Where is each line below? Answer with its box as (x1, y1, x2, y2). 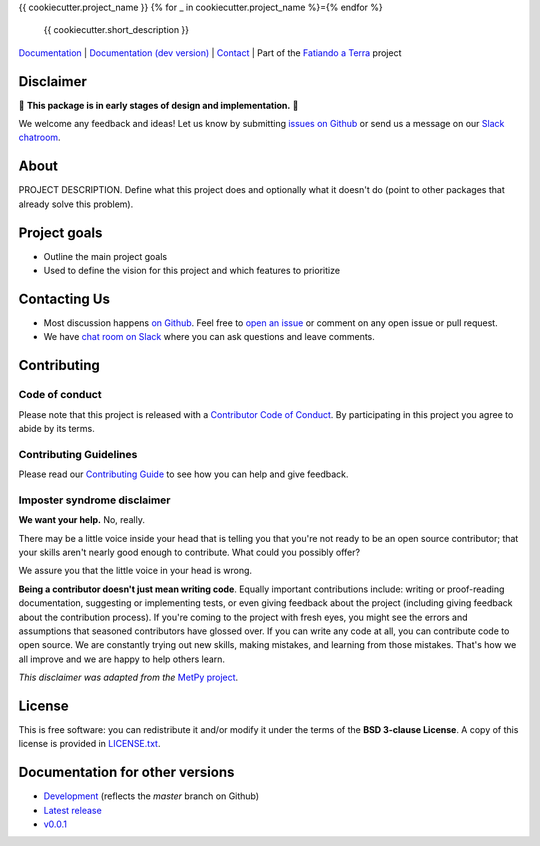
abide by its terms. (18, 422, 95, 434)
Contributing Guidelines (18, 447, 138, 461)
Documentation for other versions (18, 764, 235, 781)
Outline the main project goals (43, 250, 168, 262)
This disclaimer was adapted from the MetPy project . (18, 671, 239, 684)
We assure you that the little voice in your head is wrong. (18, 565, 253, 577)
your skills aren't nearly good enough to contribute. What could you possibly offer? (18, 546, 360, 558)
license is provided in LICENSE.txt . (18, 738, 161, 750)
